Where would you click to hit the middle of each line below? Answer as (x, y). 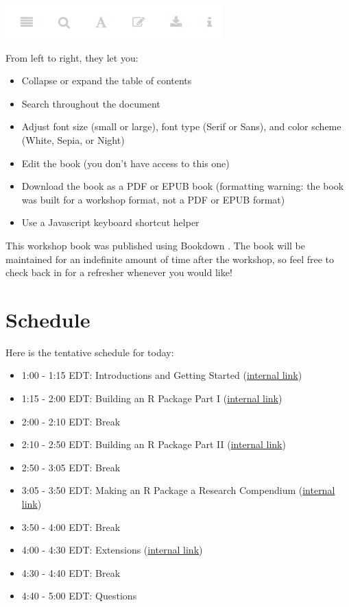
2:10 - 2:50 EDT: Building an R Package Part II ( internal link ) (154, 444)
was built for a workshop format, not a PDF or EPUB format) (153, 199)
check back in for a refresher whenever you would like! (119, 272)
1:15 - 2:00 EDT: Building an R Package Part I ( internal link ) (152, 398)
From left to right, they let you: (72, 57)
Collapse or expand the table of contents (107, 80)
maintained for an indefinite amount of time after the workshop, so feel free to (170, 259)
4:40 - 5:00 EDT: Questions (79, 596)
